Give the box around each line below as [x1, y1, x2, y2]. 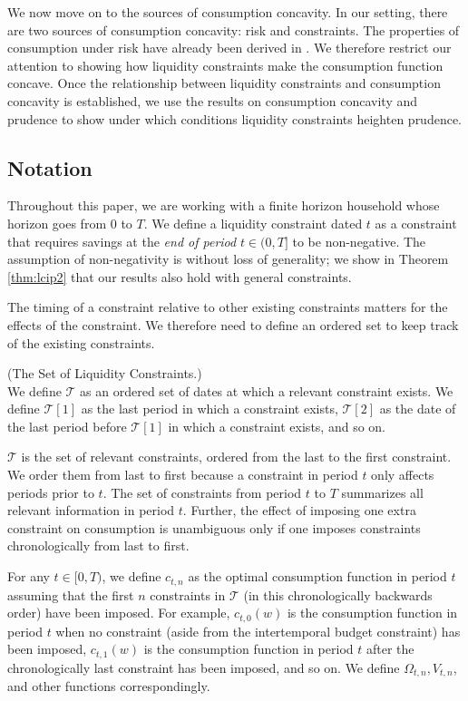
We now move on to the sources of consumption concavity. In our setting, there [7, 3, 448, 21]
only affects [371, 465, 434, 484]
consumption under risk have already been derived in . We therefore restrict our [7, 38, 452, 57]
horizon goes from [7, 213, 107, 232]
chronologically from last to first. [7, 536, 190, 555]
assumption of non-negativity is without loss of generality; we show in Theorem [7, 249, 449, 268]
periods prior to [7, 482, 94, 501]
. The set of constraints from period [102, 482, 302, 501]
